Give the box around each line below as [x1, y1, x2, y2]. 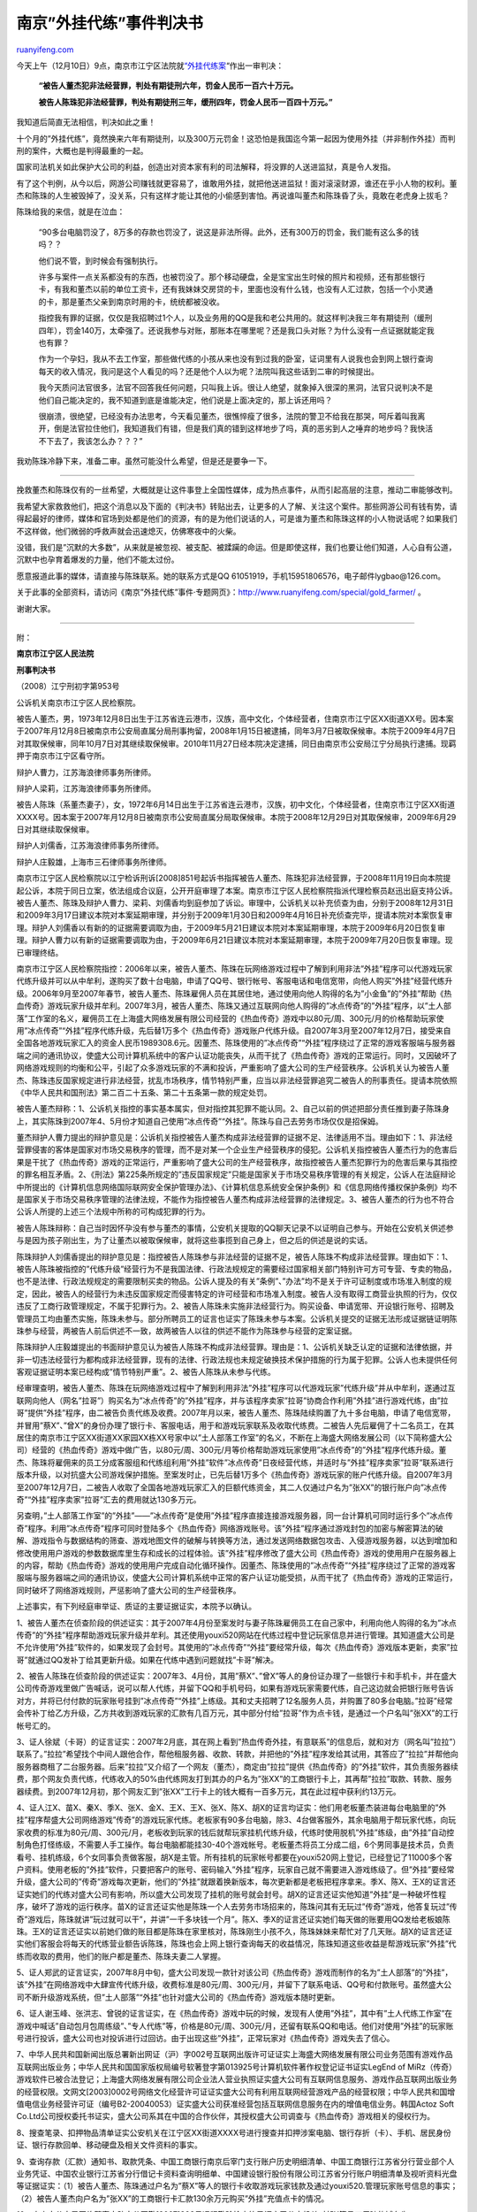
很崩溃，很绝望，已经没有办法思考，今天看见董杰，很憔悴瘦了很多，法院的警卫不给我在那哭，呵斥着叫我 [38, 411, 418, 421]
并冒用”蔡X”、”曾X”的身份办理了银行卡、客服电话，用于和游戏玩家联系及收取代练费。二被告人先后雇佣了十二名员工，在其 [16, 1420, 455, 1431]
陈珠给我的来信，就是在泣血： [16, 206, 125, 217]
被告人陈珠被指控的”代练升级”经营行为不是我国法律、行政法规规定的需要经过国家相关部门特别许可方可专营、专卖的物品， [16, 1263, 457, 1274]
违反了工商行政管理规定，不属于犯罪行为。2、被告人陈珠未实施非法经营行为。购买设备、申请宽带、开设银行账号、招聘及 [16, 1301, 455, 1311]
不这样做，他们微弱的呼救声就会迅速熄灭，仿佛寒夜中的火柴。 [16, 526, 241, 536]
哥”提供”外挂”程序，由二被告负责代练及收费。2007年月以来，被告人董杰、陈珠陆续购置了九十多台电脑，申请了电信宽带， [16, 1408, 456, 1418]
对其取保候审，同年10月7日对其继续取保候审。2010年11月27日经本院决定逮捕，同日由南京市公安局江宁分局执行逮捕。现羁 [16, 738, 457, 749]
